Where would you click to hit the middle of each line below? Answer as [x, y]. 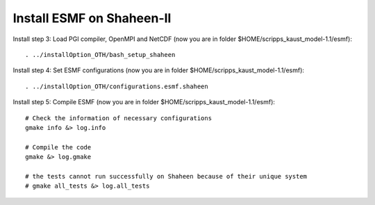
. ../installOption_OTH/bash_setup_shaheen [100, 55]
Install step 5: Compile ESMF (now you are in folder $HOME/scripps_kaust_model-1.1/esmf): [144, 102]
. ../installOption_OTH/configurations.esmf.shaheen [117, 86]
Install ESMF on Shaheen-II [92, 18]
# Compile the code [58, 147]
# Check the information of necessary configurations [118, 118]
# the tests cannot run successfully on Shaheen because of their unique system [166, 176]
